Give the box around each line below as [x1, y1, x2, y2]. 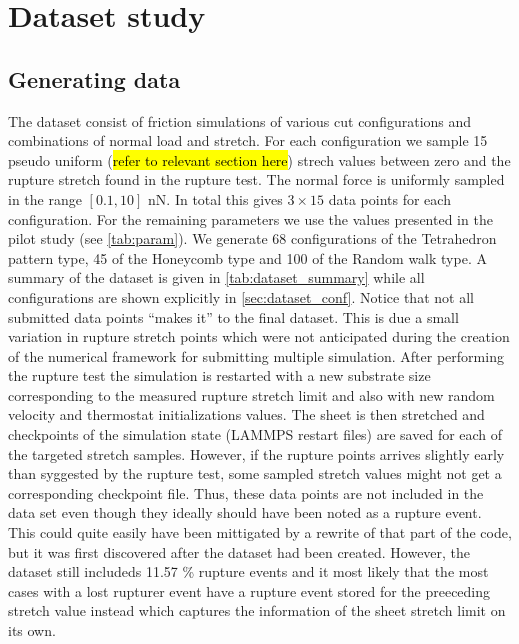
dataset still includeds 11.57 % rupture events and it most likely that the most [8, 561, 489, 582]
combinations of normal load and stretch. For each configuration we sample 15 [8, 130, 488, 151]
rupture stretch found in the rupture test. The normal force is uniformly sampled [8, 169, 505, 190]
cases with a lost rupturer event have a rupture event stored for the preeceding [8, 580, 491, 601]
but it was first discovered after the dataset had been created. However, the [8, 541, 471, 562]
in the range [8, 188, 82, 209]
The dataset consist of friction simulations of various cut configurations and [8, 110, 472, 131]
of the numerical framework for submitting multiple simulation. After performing [8, 345, 504, 366]
